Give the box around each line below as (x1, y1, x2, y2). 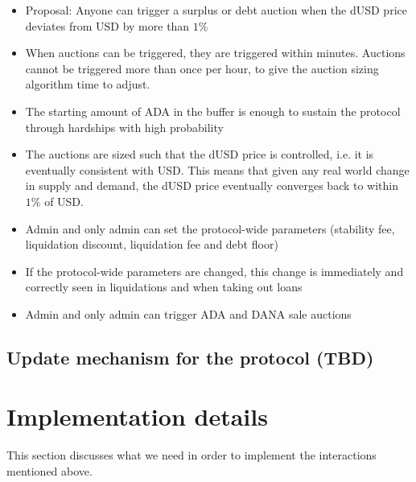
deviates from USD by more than (25, 17, 190, 34)
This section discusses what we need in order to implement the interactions (6, 447, 377, 463)
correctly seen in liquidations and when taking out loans (25, 278, 303, 295)
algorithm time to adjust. (25, 76, 150, 93)
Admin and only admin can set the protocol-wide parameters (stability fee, (25, 220, 395, 237)
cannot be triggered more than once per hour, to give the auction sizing (25, 60, 379, 76)
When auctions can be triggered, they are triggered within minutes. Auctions (25, 44, 406, 61)
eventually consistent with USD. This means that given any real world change (25, 161, 410, 178)
